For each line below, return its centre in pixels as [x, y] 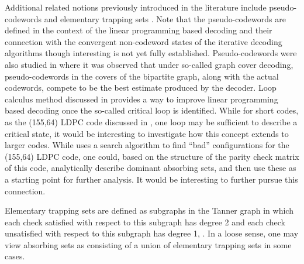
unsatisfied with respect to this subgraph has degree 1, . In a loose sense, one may [152, 233]
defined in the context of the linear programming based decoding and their [139, 30]
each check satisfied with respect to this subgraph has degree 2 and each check [145, 222]
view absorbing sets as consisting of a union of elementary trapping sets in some [148, 244]
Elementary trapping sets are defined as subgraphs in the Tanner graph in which [149, 210]
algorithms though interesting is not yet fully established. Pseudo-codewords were [151, 53]
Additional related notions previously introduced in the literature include [136, 7]
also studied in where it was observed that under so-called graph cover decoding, [149, 64]
